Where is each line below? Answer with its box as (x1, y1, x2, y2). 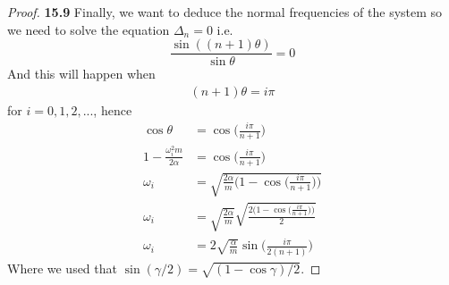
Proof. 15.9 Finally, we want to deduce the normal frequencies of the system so (7, 3, 443, 21)
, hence (93, 100, 132, 119)
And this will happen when (7, 64, 156, 83)
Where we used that (7, 258, 117, 277)
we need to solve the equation (7, 20, 170, 38)
